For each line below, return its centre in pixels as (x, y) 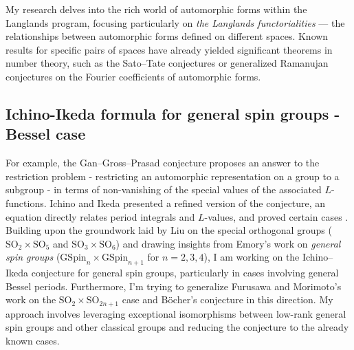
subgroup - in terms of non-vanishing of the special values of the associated (164, 189)
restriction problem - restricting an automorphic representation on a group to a (173, 176)
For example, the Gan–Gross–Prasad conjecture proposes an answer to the (163, 163)
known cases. (33, 340)
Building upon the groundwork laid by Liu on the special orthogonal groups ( (169, 230)
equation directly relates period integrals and (100, 216)
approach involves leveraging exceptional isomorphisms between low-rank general (176, 313)
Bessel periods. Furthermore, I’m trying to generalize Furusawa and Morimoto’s (174, 286)
